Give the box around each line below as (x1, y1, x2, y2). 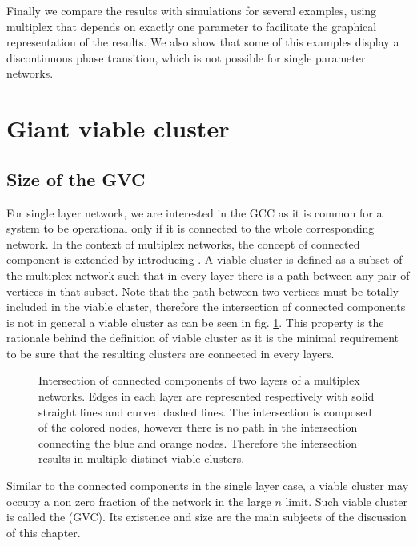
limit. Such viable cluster (285, 492, 408, 509)
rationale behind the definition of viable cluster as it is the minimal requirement (6, 329, 399, 346)
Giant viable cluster (6, 112, 230, 145)
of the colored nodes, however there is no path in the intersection (38, 419, 358, 436)
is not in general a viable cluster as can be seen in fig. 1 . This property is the (6, 313, 384, 330)
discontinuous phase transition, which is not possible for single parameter (6, 49, 366, 66)
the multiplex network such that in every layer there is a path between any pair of (6, 266, 410, 283)
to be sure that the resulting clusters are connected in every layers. (6, 345, 335, 361)
